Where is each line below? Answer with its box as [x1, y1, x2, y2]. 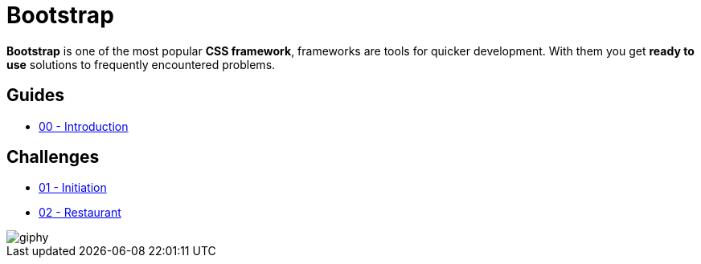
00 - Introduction [39, 119, 129, 133]
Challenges [6, 147, 100, 168]
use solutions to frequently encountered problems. [6, 57, 276, 71]
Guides [6, 85, 65, 106]
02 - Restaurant [39, 205, 121, 220]
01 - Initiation [39, 181, 107, 195]
